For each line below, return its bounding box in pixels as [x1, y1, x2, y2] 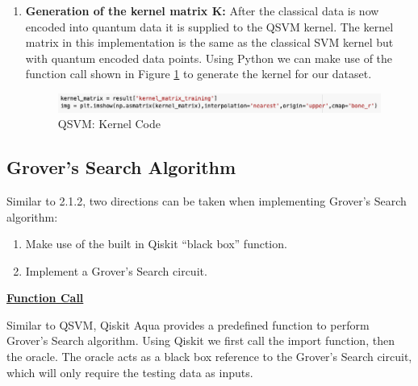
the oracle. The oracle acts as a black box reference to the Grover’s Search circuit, [6, 348, 412, 365]
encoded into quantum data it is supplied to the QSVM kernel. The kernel [25, 18, 394, 35]
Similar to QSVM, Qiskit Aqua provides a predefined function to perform [6, 316, 370, 333]
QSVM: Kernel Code [57, 115, 161, 132]
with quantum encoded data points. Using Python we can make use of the [25, 49, 393, 66]
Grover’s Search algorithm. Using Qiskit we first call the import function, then [6, 332, 395, 349]
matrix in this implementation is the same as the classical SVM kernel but [25, 34, 394, 51]
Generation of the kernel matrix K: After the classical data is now [25, 2, 379, 19]
